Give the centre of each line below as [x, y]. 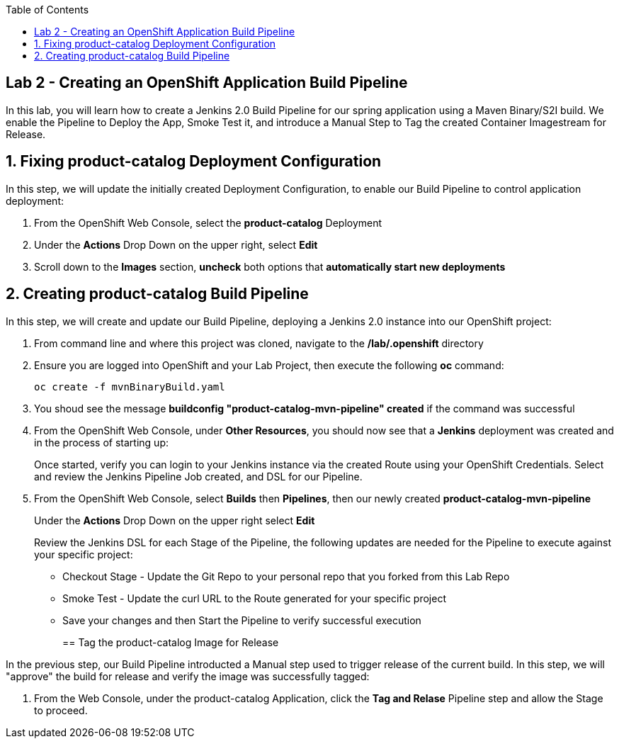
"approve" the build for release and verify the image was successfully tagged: [188, 676]
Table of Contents [47, 10]
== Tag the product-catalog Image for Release [171, 642]
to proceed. [61, 710]
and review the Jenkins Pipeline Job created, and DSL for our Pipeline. [198, 476]
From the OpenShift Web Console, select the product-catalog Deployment [208, 222]
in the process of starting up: [101, 442]
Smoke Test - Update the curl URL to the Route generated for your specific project [254, 598]
